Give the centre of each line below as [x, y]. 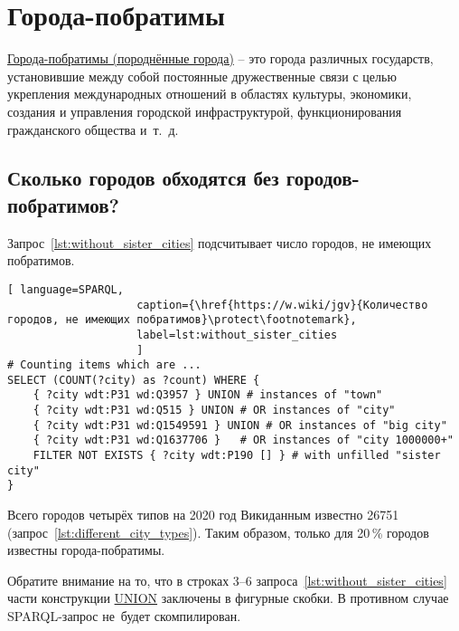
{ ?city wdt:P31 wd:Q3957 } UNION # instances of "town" [208, 395]
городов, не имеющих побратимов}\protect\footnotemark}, [182, 320]
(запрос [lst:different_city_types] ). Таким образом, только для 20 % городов [218, 532]
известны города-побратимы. [86, 550]
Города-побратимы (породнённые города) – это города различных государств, [220, 58]
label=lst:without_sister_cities [237, 335]
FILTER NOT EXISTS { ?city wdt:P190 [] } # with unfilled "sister [237, 456]
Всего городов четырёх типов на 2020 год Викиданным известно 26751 [203, 515]
